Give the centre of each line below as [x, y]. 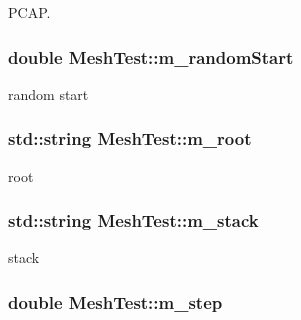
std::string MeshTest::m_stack [133, 220]
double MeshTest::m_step [115, 301]
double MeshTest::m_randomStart [151, 56]
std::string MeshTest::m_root [130, 138]
